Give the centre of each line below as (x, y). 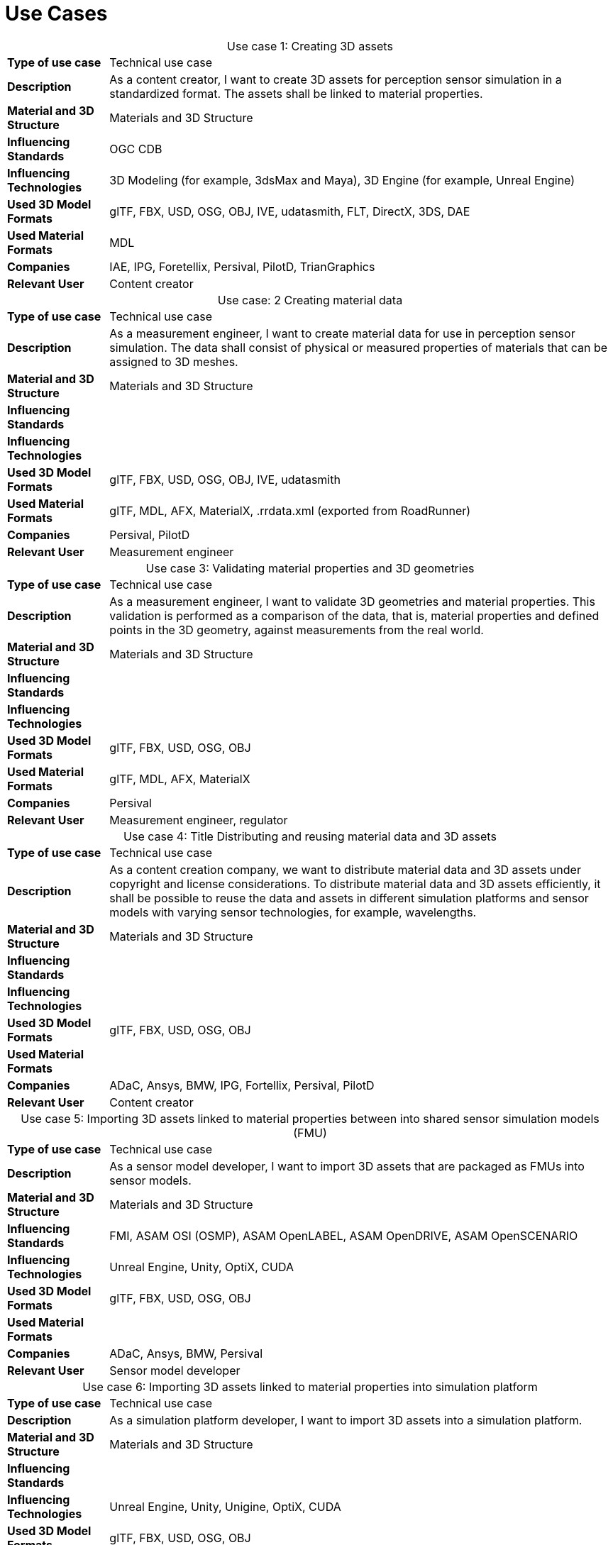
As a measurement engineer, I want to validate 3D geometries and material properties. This (352, 601)
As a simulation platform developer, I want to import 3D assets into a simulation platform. (346, 1420)
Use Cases (56, 13)
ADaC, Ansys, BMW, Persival (186, 1353)
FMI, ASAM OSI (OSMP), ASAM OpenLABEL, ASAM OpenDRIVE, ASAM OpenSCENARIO (344, 1235)
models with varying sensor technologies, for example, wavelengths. (293, 912)
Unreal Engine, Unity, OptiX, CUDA (201, 1267)
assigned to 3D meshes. (174, 361)
